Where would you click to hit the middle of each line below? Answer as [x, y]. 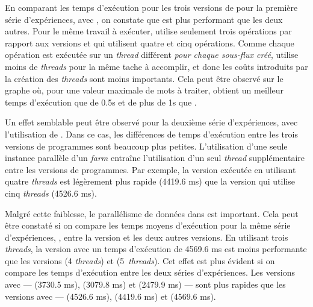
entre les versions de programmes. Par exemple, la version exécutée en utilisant [150, 169]
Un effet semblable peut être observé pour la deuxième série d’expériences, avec [151, 122]
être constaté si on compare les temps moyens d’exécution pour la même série [148, 225]
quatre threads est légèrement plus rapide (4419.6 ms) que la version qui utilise [150, 181]
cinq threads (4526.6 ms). [51, 193]
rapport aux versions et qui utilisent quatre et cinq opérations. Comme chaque [150, 43]
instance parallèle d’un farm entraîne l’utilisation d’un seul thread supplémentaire [155, 158]
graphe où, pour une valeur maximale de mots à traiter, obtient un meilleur [144, 90]
